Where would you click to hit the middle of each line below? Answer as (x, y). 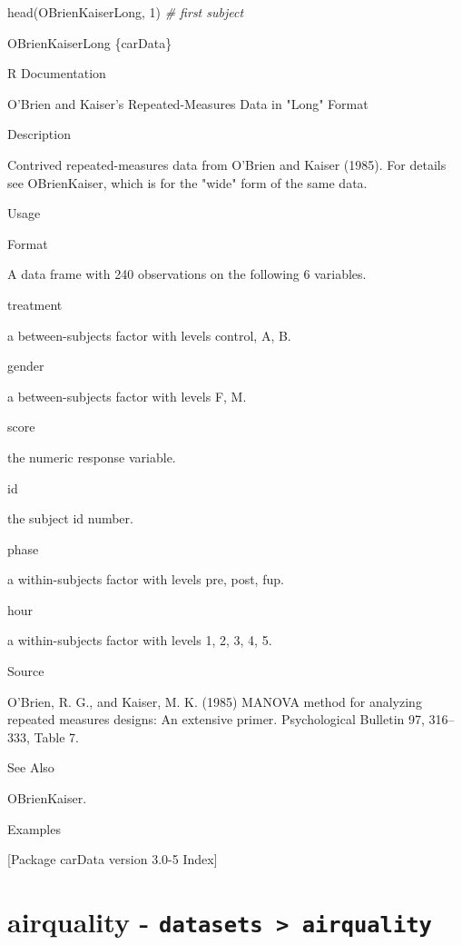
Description (39, 134)
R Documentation (57, 73)
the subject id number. (70, 518)
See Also (31, 767)
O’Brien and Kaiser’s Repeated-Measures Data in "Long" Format (188, 103)
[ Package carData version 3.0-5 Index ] (113, 859)
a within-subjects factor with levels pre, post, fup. (146, 579)
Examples (34, 828)
